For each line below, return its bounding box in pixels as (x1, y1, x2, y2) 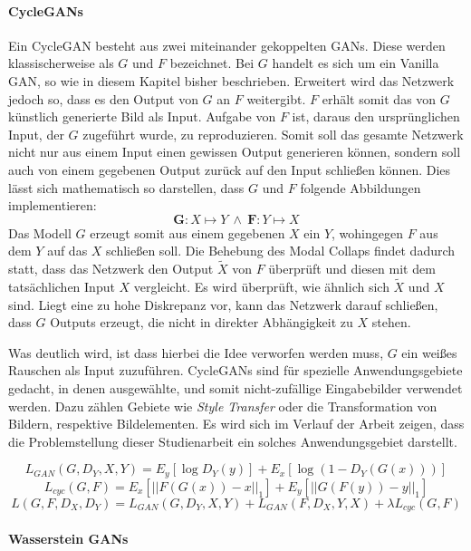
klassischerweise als (8, 53, 114, 72)
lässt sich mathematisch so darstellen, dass (8, 178, 245, 197)
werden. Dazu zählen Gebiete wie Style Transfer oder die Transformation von (8, 396, 437, 415)
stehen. (371, 313, 411, 332)
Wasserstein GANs (8, 528, 129, 547)
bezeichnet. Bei (169, 53, 255, 72)
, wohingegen (332, 223, 404, 242)
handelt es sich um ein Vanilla (272, 53, 439, 72)
